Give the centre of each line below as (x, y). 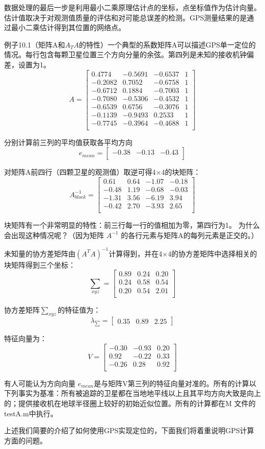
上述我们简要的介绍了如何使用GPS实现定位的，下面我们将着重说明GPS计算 (129, 430)
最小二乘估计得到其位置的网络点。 (68, 27)
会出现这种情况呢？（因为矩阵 (54, 235)
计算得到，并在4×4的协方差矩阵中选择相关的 (183, 253)
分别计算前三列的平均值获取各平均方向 (68, 142)
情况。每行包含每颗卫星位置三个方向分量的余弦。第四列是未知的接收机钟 (125, 54)
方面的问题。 (25, 440)
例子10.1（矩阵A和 (35, 44)
